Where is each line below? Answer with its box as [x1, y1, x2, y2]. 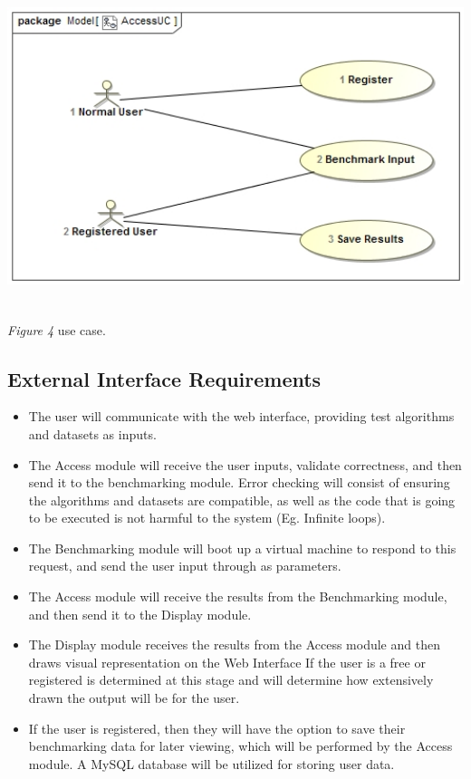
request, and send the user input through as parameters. [28, 556, 341, 575]
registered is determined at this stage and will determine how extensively [28, 670, 434, 689]
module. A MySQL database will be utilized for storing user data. [28, 754, 395, 773]
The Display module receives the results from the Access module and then [28, 635, 440, 654]
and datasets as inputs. [28, 424, 157, 443]
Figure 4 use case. [7, 320, 106, 339]
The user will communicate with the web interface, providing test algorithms [28, 407, 455, 426]
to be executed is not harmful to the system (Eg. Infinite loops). [28, 508, 386, 527]
